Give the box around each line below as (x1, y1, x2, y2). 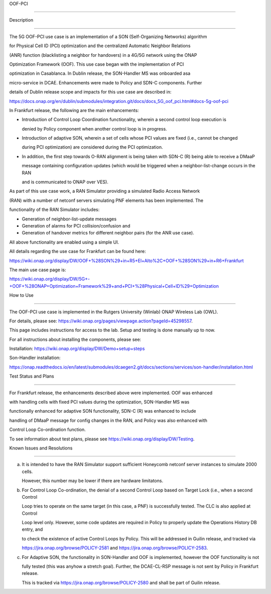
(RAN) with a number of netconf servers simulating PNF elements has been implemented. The (9, 197, 204, 203)
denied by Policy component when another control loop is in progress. (22, 126, 168, 132)
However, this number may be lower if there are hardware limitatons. (22, 478, 163, 484)
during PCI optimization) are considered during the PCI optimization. (22, 144, 163, 150)
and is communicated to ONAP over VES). (22, 179, 109, 185)
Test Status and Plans (9, 373, 55, 379)
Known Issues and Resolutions (9, 445, 73, 451)
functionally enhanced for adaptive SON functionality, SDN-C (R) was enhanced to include (9, 408, 196, 414)
